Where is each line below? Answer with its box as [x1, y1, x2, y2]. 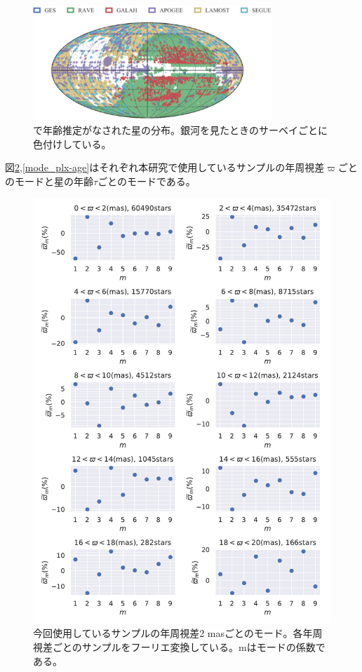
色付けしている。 [33, 136, 112, 151]
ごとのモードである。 [98, 173, 196, 188]
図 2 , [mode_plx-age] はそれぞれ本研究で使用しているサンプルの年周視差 [5, 160, 325, 175]
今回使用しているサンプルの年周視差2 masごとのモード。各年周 [33, 626, 323, 640]
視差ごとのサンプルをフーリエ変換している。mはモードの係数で [33, 639, 326, 654]
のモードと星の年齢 [5, 173, 93, 188]
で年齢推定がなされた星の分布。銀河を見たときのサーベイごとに [33, 123, 328, 137]
